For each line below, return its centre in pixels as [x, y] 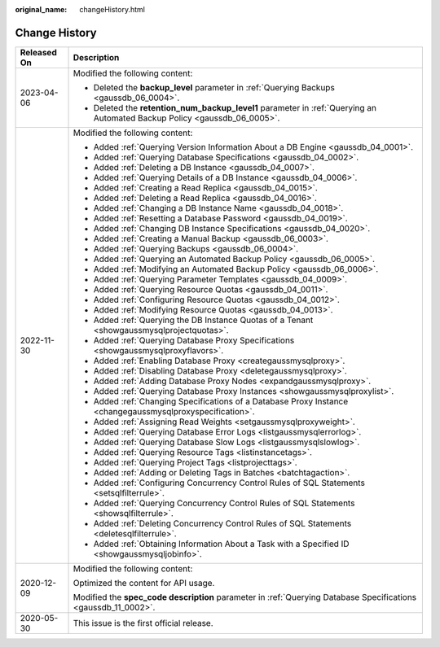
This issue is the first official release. [143, 623]
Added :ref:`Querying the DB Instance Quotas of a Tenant [203, 320]
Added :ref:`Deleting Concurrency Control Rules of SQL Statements [222, 523]
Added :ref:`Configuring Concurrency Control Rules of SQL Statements [229, 483]
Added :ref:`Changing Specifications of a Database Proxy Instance [221, 401]
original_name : [41, 9]
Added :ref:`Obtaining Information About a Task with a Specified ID [221, 544]
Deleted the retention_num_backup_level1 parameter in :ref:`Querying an [235, 107]
